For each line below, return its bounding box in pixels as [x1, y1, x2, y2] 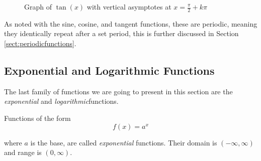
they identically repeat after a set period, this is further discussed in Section [4, 28, 239, 39]
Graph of [24, 2, 52, 12]
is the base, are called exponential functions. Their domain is [30, 137, 217, 147]
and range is [4, 147, 42, 157]
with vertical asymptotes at [86, 2, 171, 12]
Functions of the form [4, 113, 71, 123]
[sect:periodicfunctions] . [4, 38, 76, 49]
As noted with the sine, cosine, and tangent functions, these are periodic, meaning [4, 18, 257, 29]
